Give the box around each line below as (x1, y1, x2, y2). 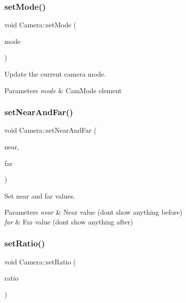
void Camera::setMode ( (4, 20, 77, 30)
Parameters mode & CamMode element (4, 85, 122, 95)
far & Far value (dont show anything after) (4, 216, 133, 226)
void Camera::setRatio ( (4, 256, 76, 266)
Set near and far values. (4, 190, 75, 201)
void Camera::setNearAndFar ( (4, 125, 97, 135)
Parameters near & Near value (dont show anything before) (4, 207, 183, 217)
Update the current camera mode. (4, 69, 106, 79)
